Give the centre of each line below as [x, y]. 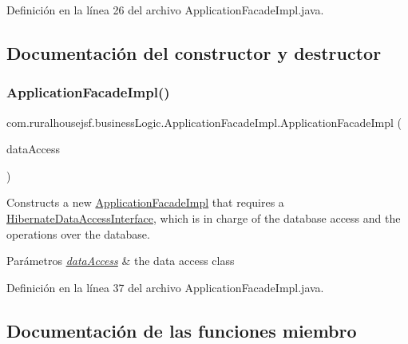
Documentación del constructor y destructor [194, 52]
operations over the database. [78, 233]
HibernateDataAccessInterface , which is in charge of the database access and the [204, 217]
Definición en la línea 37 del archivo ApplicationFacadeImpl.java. [165, 287]
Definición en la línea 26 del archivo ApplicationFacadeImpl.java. [165, 10]
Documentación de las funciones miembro [182, 330]
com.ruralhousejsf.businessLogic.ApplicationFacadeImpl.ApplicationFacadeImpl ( [204, 122]
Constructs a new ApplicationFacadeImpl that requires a [145, 202]
